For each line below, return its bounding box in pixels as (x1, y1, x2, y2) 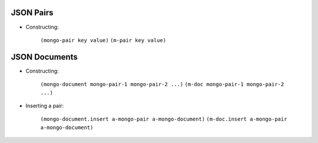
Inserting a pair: (25, 102, 64, 109)
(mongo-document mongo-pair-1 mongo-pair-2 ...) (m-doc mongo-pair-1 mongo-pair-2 (40, 81, 284, 88)
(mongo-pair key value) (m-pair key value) (40, 37, 167, 43)
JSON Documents (11, 52, 78, 62)
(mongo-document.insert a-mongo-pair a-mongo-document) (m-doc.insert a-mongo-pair (40, 116, 287, 122)
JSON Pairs (11, 8, 54, 18)
